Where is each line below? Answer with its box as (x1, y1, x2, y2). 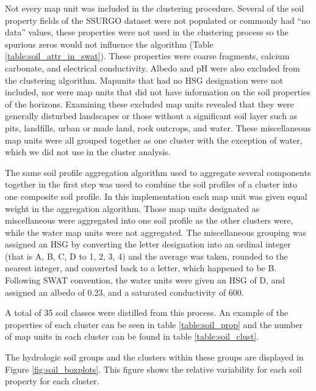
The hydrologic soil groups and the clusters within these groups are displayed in (5, 351, 304, 364)
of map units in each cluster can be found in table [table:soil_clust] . (5, 330, 259, 343)
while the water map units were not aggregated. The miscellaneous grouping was (5, 225, 306, 238)
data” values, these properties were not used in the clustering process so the (5, 26, 289, 38)
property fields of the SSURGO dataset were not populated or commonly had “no (5, 13, 311, 26)
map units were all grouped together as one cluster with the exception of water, (5, 133, 303, 146)
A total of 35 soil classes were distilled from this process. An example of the (5, 306, 289, 319)
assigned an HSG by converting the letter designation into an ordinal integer (5, 238, 291, 250)
